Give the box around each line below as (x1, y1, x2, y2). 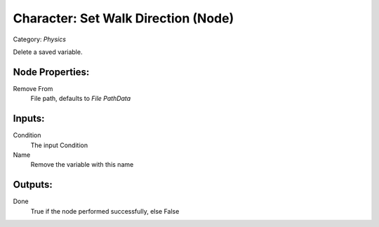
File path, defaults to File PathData (30, 95, 131, 103)
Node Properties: (13, 66, 90, 78)
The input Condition (30, 141, 88, 149)
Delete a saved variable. (13, 48, 83, 56)
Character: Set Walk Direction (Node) (13, 11, 234, 26)
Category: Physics (13, 35, 67, 43)
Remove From (13, 84, 53, 92)
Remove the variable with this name (30, 160, 134, 169)
